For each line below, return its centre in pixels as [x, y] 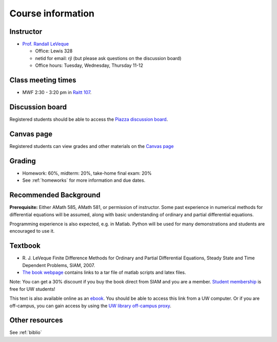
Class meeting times [43, 80]
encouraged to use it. [32, 231]
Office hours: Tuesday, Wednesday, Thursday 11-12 [89, 65]
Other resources [36, 320]
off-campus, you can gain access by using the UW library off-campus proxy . [91, 306]
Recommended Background [55, 195]
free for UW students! [33, 289]
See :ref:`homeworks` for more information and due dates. [84, 180]
